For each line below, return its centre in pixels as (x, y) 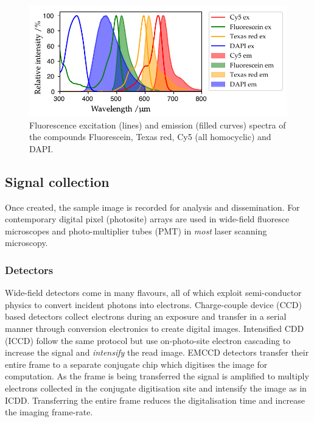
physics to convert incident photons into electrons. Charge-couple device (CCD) (153, 304)
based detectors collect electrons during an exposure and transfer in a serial (146, 316)
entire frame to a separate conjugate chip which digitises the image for (136, 364)
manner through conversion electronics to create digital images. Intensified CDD (155, 329)
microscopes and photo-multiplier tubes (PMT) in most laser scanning (136, 230)
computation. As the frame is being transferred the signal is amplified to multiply (157, 376)
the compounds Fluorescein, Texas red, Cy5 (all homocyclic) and (150, 137)
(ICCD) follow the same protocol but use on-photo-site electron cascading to (148, 340)
